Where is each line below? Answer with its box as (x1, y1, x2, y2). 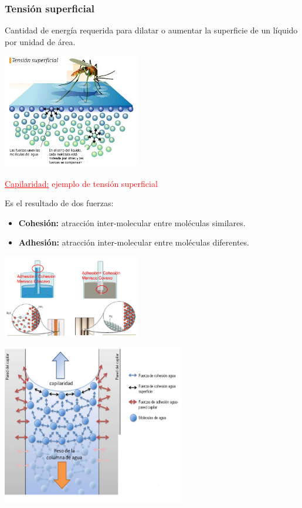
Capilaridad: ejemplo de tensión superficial (5, 177, 158, 189)
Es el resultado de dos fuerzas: (5, 197, 114, 209)
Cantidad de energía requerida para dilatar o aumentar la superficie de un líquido (5, 24, 298, 36)
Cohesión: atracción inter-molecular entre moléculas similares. (18, 216, 246, 229)
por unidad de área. (5, 35, 76, 47)
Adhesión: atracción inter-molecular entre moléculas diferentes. (18, 236, 249, 248)
